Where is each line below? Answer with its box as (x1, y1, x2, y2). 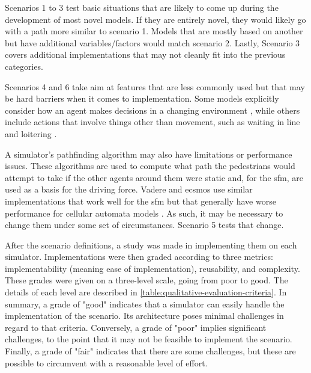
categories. (5, 60, 43, 72)
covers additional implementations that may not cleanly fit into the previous (5, 48, 286, 61)
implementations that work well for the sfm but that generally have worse (5, 194, 276, 207)
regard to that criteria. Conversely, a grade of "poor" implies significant (5, 321, 267, 333)
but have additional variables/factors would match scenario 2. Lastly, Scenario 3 (5, 36, 300, 49)
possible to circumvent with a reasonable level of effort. (5, 356, 208, 369)
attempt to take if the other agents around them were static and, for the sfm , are (5, 171, 304, 183)
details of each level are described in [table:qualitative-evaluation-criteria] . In (5, 286, 287, 298)
